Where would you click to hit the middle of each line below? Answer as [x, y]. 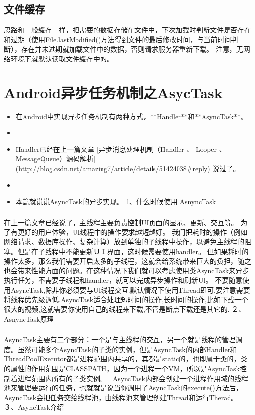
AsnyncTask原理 [29, 318]
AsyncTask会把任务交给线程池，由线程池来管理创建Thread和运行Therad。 [121, 397]
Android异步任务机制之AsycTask [113, 92]
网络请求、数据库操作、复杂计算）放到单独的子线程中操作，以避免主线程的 [124, 241]
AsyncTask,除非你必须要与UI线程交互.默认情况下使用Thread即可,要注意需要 [130, 289]
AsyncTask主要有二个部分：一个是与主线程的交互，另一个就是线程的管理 [120, 340]
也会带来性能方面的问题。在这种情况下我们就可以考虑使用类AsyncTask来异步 [127, 270]
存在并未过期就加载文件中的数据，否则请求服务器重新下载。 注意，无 [132, 49]
